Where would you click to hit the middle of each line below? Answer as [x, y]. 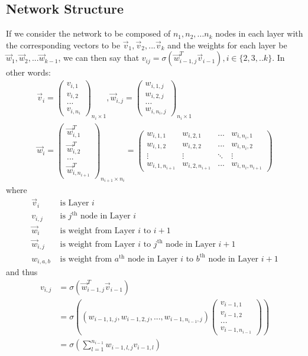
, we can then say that [99, 58]
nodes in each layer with [259, 33]
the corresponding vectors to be [63, 45]
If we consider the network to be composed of [88, 33]
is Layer [74, 203]
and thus [22, 272]
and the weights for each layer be [227, 45]
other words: [28, 72]
